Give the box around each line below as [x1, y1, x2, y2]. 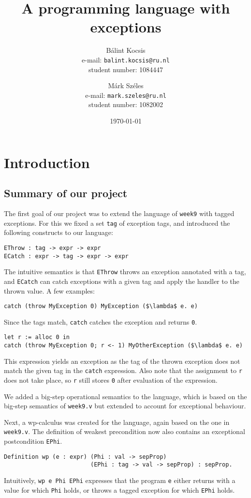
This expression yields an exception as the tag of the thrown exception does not [4, 356, 240, 366]
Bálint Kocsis [106, 45, 146, 55]
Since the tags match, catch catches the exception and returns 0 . [4, 316, 197, 327]
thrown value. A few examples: [4, 285, 95, 296]
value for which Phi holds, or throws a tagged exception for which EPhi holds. [4, 484, 235, 495]
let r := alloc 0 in [4, 334, 70, 341]
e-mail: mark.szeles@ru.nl [85, 90, 166, 100]
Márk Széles [108, 80, 144, 91]
